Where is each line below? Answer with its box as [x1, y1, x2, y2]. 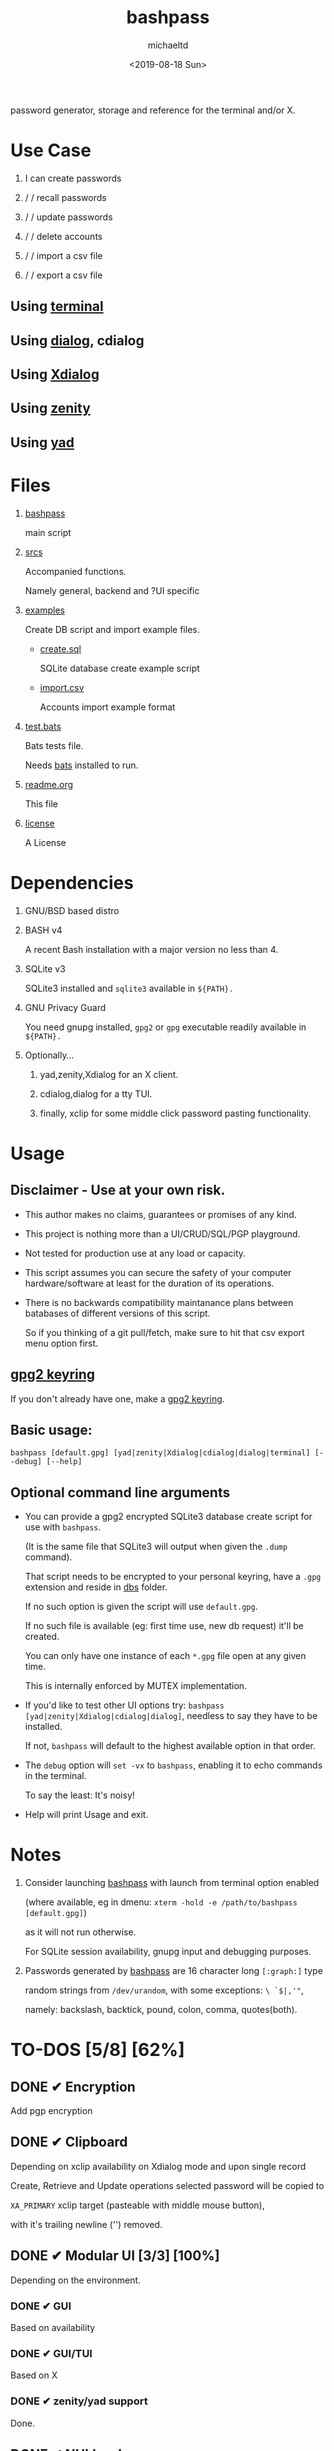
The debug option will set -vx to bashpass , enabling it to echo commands [24, 1759, 323, 1771]
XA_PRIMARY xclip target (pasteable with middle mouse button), [10, 2199, 265, 2211]
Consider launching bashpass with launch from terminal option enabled [24, 1877, 320, 1889]
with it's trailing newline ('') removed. [10, 2218, 163, 2230]
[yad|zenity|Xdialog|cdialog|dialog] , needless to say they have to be [24, 1710, 318, 1722]
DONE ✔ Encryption [10, 2078, 136, 2095]
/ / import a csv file [24, 249, 103, 261]
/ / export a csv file [24, 269, 103, 281]
